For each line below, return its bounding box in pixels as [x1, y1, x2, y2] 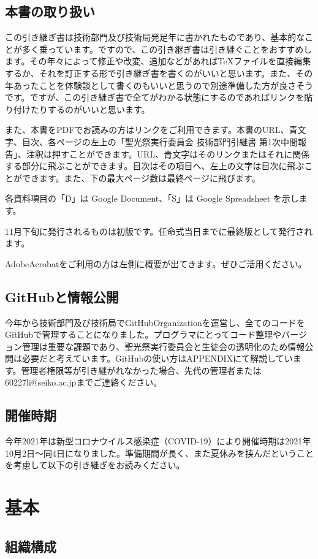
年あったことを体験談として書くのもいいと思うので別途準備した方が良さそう [5, 78, 314, 91]
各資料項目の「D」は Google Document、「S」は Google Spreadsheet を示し [5, 192, 299, 205]
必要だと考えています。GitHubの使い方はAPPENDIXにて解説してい [21, 352, 293, 365]
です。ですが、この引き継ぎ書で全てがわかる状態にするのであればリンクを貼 [5, 91, 313, 104]
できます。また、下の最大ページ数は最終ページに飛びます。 [21, 171, 260, 184]
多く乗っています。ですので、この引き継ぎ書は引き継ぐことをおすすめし [21, 42, 312, 55]
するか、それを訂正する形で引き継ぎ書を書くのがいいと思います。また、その [5, 66, 313, 79]
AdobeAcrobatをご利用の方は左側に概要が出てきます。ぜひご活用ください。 [5, 257, 307, 270]
